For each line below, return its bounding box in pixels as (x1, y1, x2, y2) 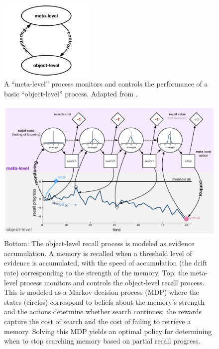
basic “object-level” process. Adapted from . (4, 88, 138, 99)
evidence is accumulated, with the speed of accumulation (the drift (4, 258, 208, 268)
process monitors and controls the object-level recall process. (19, 277, 205, 287)
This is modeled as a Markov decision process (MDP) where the (4, 287, 199, 297)
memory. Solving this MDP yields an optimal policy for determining (4, 326, 212, 336)
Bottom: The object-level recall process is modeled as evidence (4, 238, 195, 249)
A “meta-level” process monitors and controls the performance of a (4, 79, 208, 89)
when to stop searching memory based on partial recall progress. (4, 336, 201, 346)
